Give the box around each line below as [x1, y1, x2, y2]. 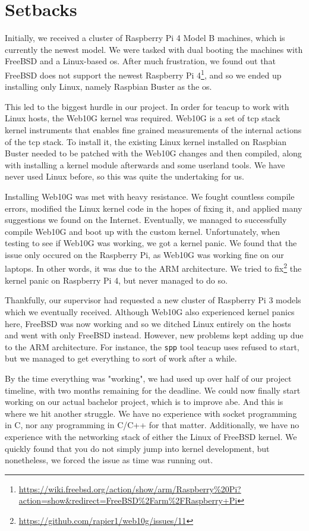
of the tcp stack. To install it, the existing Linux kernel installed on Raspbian [5, 135, 287, 147]
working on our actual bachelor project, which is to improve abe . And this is [5, 395, 283, 408]
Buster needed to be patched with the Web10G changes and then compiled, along [5, 147, 302, 159]
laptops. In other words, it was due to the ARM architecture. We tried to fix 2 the [5, 260, 302, 275]
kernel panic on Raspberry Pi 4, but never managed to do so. [5, 274, 228, 286]
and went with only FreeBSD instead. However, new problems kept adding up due [5, 329, 304, 341]
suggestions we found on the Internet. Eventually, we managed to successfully [5, 213, 287, 226]
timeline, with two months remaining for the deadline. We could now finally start [5, 384, 301, 396]
